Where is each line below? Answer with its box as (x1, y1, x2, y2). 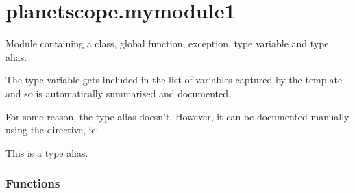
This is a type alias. (5, 145, 88, 159)
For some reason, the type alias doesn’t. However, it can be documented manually (5, 109, 350, 123)
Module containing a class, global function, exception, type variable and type (5, 36, 329, 51)
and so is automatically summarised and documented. (5, 86, 231, 100)
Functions (5, 175, 60, 192)
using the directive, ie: (5, 123, 99, 137)
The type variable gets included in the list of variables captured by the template (5, 73, 343, 87)
